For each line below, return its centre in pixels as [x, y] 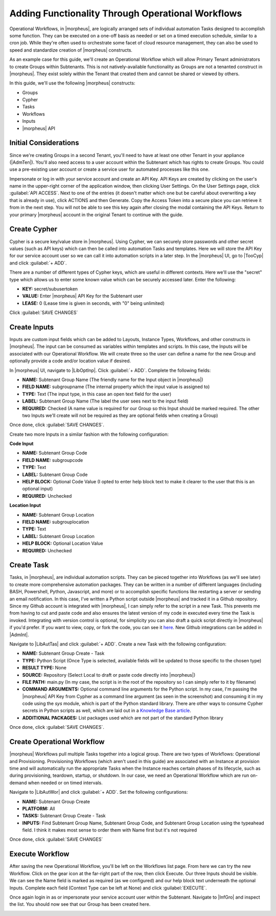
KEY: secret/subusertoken [50, 288]
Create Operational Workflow [57, 742]
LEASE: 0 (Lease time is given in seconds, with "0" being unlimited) [93, 303]
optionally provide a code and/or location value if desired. [70, 361]
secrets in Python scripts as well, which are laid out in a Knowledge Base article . [107, 710]
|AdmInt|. [19, 635]
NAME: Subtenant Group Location [58, 515]
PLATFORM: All [39, 809]
